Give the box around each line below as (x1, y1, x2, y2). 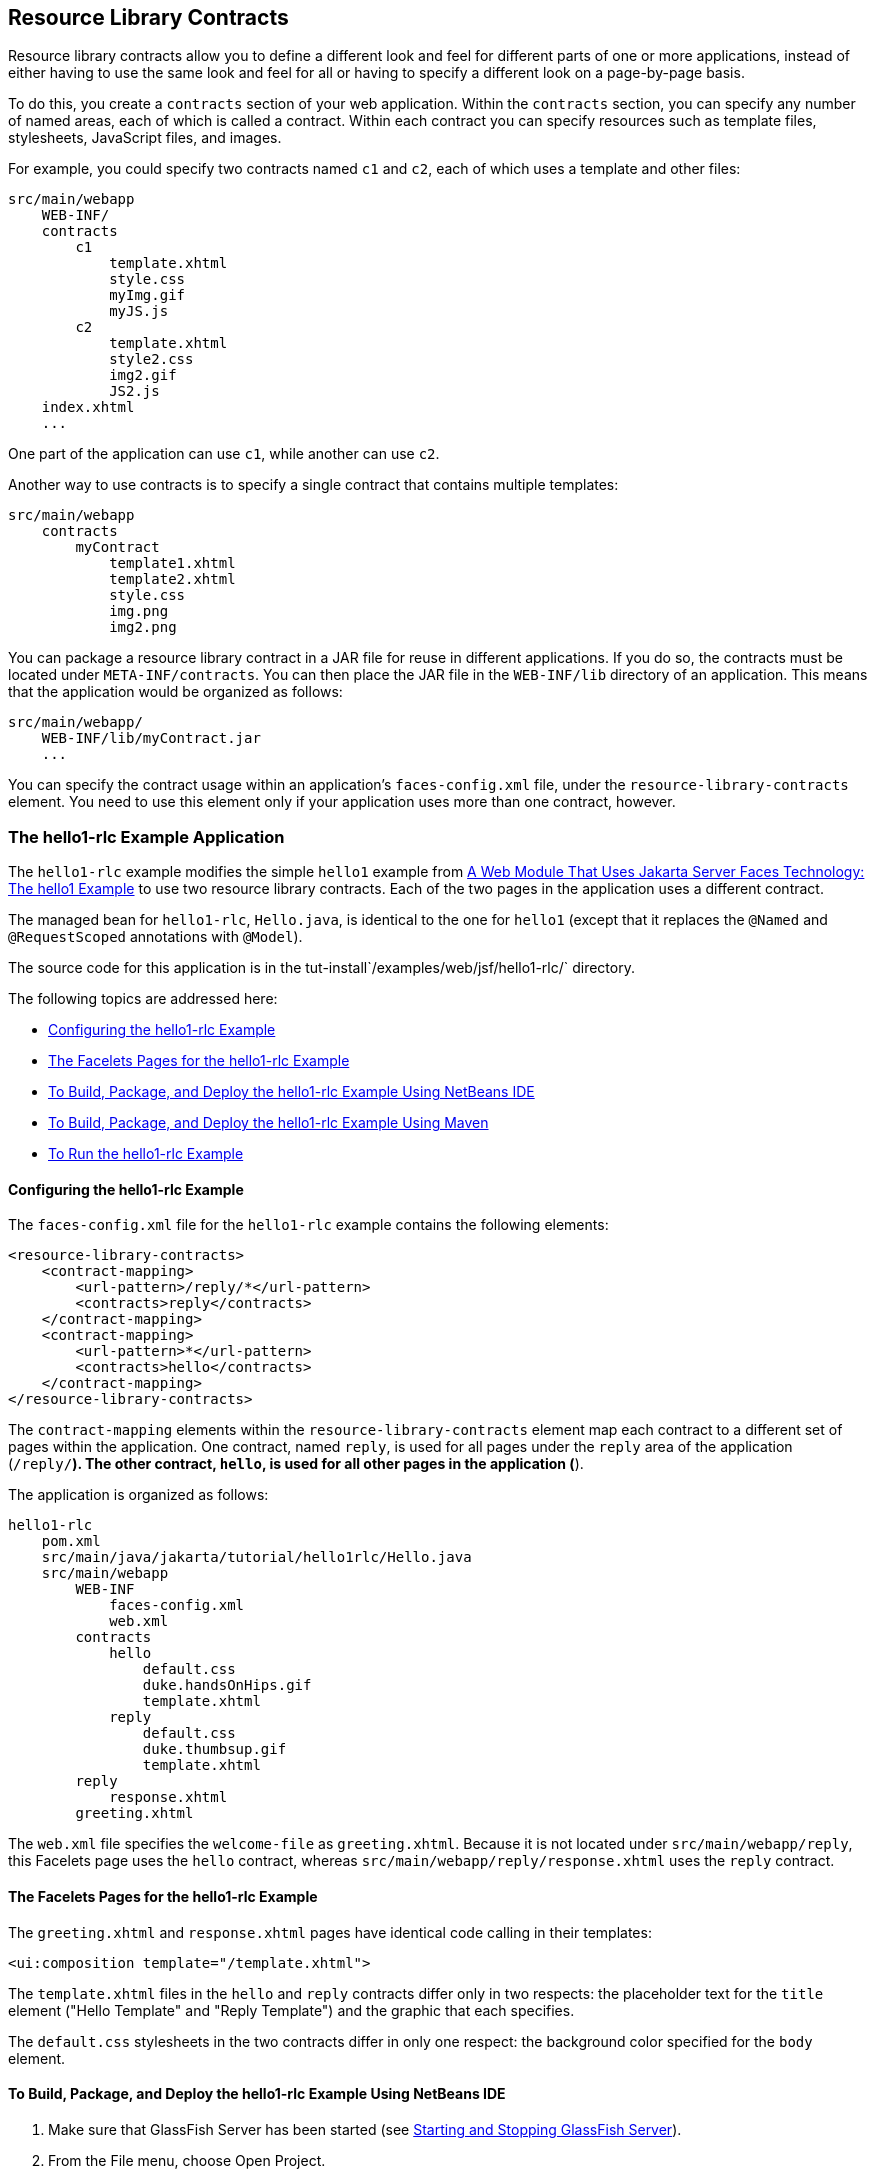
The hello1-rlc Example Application (8, 826, 285, 847)
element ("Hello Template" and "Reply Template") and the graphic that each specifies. (8, 2001, 575, 2019)
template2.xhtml (109, 571, 236, 588)
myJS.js (109, 303, 169, 320)
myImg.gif (109, 287, 186, 304)
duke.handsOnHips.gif (142, 1677, 312, 1694)
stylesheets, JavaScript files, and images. (8, 129, 282, 147)
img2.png (109, 619, 177, 636)
